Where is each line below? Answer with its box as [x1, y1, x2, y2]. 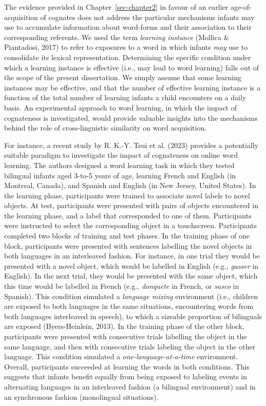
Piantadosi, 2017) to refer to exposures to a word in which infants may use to [4, 42, 248, 52]
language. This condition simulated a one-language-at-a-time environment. [4, 351, 238, 362]
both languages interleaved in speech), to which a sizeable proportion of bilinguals [4, 310, 262, 321]
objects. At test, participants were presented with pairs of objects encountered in [4, 200, 258, 211]
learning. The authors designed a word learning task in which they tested [4, 159, 235, 170]
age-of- [230, 2, 252, 12]
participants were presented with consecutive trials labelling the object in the [4, 331, 247, 341]
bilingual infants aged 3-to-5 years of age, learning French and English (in [4, 170, 236, 180]
